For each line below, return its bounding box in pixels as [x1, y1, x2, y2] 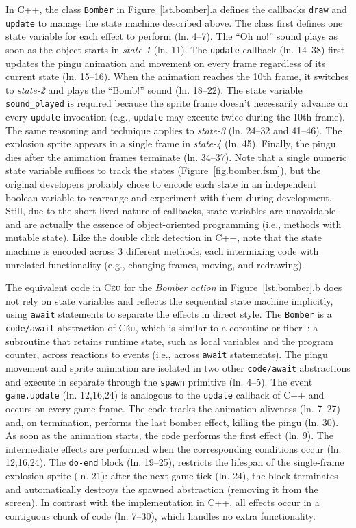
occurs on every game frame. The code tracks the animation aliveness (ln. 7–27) [5, 401, 340, 415]
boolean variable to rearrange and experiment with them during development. [5, 190, 332, 204]
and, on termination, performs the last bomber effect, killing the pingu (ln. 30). [5, 414, 339, 429]
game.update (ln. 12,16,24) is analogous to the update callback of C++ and [5, 388, 325, 402]
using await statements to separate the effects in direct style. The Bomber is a [5, 307, 332, 321]
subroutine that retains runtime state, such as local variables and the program [5, 334, 334, 348]
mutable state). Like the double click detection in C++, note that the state [5, 230, 322, 244]
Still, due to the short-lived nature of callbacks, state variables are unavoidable [5, 203, 336, 218]
